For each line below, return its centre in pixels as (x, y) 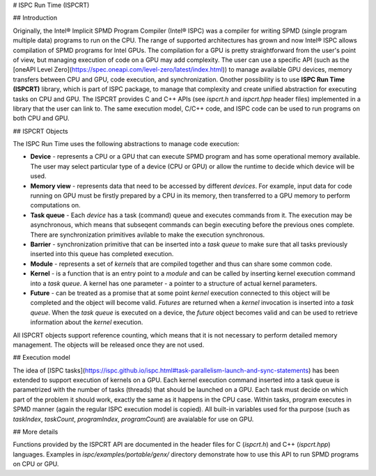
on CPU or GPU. (36, 464)
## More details (36, 432)
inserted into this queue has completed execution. (102, 254)
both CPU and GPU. (41, 118)
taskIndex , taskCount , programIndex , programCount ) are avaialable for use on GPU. (133, 419)
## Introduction (35, 18)
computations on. (55, 205)
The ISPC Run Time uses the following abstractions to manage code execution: (126, 144)
